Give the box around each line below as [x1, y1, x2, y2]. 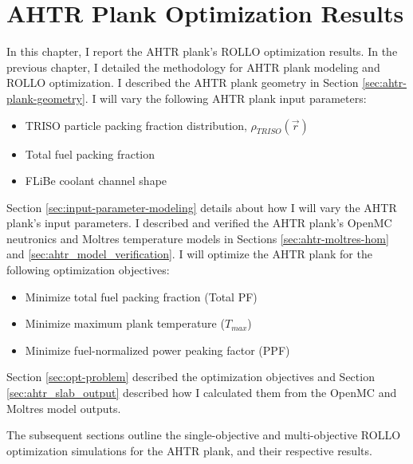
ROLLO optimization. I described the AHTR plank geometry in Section [6, 74, 359, 91]
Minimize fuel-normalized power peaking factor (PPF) [25, 341, 290, 358]
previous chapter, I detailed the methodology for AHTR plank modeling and [6, 58, 380, 75]
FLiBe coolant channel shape [25, 172, 167, 189]
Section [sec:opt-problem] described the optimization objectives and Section [6, 368, 375, 385]
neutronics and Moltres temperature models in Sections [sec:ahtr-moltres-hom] [6, 230, 389, 246]
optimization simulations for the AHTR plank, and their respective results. [6, 442, 372, 458]
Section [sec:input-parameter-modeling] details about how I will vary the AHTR [6, 199, 397, 215]
